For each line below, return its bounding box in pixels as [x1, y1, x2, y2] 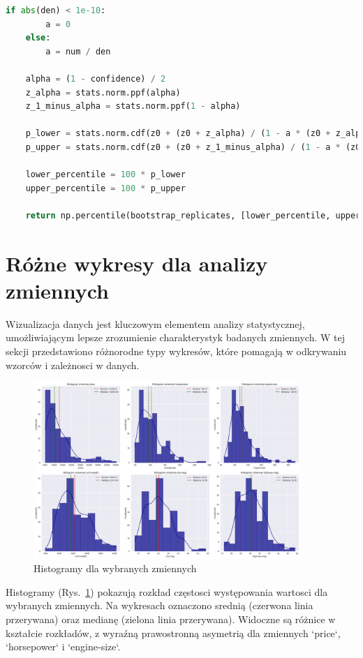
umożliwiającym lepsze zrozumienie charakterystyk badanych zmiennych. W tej [6, 330, 345, 345]
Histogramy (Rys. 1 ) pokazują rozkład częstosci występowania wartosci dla [6, 584, 328, 599]
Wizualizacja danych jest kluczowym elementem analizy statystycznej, [6, 316, 305, 331]
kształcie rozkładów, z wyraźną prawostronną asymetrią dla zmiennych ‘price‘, [6, 625, 341, 640]
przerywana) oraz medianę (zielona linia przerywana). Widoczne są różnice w [6, 611, 336, 626]
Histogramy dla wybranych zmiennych [34, 561, 197, 576]
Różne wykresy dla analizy [6, 248, 268, 277]
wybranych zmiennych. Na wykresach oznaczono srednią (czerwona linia [6, 598, 313, 613]
